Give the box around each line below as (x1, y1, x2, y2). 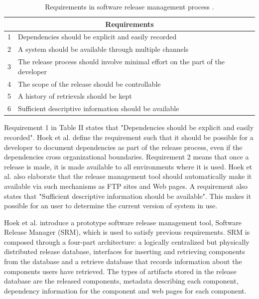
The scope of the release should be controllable (18, 78, 161, 89)
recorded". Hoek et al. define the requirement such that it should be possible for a (4, 132, 254, 142)
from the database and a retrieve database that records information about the (4, 256, 242, 267)
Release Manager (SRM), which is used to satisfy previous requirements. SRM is (4, 227, 250, 237)
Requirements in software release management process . (45, 1, 214, 11)
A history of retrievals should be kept (18, 91, 132, 101)
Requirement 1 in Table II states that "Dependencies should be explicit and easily (4, 122, 254, 133)
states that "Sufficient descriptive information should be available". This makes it (4, 190, 251, 201)
